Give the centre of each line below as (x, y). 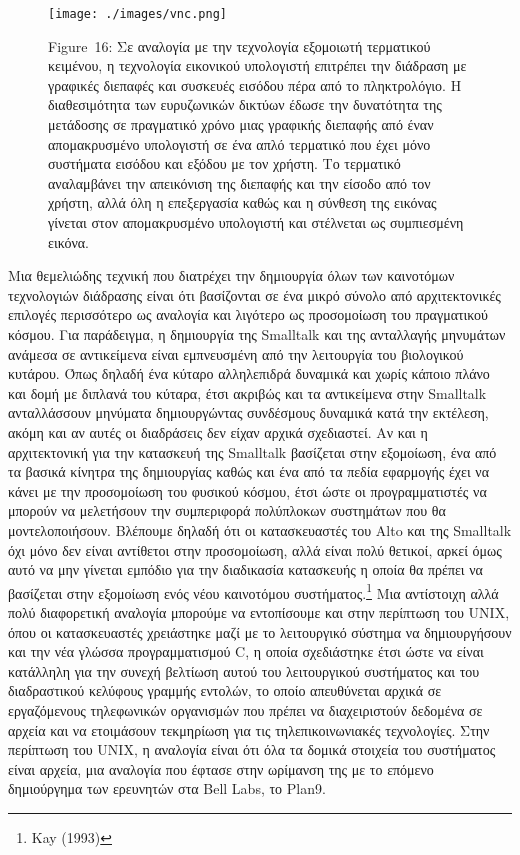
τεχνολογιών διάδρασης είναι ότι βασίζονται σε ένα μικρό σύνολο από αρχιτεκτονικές (254, 294)
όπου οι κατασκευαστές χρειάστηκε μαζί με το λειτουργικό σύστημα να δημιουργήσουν (260, 631)
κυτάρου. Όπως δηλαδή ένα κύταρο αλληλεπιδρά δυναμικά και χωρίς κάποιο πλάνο (249, 373)
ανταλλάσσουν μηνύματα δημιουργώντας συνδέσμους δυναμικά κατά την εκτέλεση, (248, 412)
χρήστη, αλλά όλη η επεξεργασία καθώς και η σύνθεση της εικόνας (242, 202)
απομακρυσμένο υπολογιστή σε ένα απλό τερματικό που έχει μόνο (239, 143)
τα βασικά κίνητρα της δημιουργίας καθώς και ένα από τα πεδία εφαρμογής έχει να (249, 471)
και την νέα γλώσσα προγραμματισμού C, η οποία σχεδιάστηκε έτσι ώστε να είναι (246, 651)
